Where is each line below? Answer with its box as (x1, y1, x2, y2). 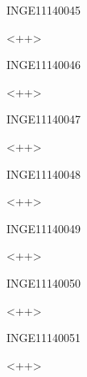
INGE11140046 (6, 56, 81, 73)
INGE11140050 (6, 274, 81, 291)
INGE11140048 (6, 165, 81, 182)
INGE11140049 (6, 219, 81, 236)
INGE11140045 (6, 2, 81, 18)
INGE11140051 (6, 329, 81, 346)
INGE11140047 (6, 110, 81, 128)
